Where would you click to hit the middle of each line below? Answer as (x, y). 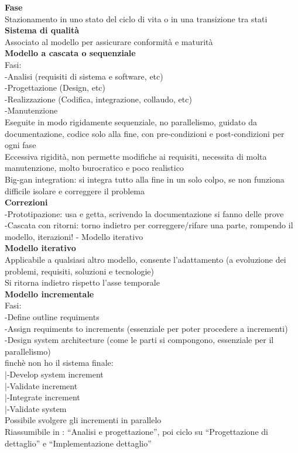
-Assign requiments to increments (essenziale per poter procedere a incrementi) (146, 328)
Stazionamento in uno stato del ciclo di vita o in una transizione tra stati (136, 18)
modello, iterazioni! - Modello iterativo (74, 236)
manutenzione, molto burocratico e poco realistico (94, 168)
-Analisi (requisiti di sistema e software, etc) (84, 76)
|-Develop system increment (54, 374)
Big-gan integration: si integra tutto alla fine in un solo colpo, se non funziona (145, 179)
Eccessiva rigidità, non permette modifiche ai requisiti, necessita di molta (136, 156)
